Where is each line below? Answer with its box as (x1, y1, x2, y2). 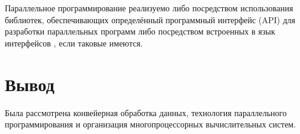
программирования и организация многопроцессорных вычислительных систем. (5, 118, 296, 130)
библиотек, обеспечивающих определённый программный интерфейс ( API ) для (5, 13, 296, 26)
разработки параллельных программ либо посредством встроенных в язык (5, 25, 275, 38)
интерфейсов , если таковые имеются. (5, 36, 143, 49)
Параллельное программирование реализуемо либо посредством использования (5, 2, 293, 14)
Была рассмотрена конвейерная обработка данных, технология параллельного (5, 106, 287, 119)
